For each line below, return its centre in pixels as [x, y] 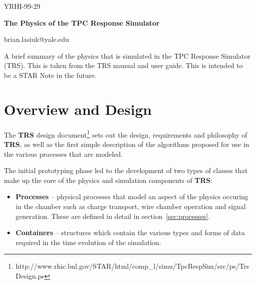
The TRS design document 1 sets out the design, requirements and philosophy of [126, 134]
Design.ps [30, 275]
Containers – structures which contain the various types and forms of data [130, 232]
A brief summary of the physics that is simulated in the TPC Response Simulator [127, 55]
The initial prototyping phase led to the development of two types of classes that [126, 170]
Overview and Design [78, 109]
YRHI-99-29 [22, 6]
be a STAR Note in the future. [50, 75]
